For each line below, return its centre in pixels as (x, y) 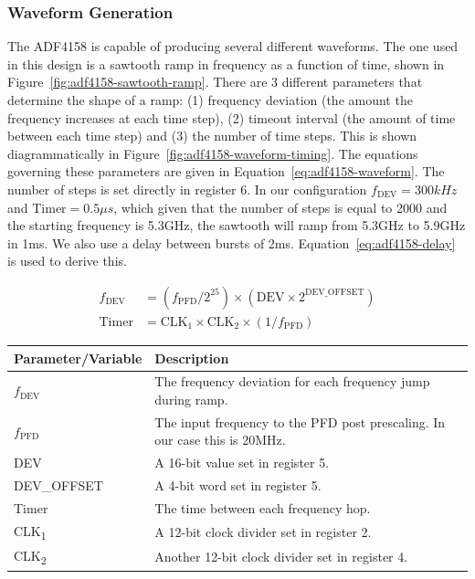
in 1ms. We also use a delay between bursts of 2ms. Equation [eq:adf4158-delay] (232, 242)
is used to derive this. (67, 261)
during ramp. (191, 399)
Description (192, 358)
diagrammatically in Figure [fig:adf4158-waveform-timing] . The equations (213, 153)
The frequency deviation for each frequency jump (292, 381)
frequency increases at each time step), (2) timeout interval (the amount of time (232, 117)
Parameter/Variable (78, 358)
